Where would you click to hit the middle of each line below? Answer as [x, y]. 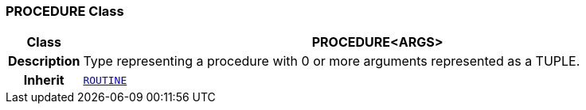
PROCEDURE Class [65, 11]
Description [44, 61]
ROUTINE [105, 80]
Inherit [44, 80]
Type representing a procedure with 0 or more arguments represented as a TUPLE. [332, 61]
